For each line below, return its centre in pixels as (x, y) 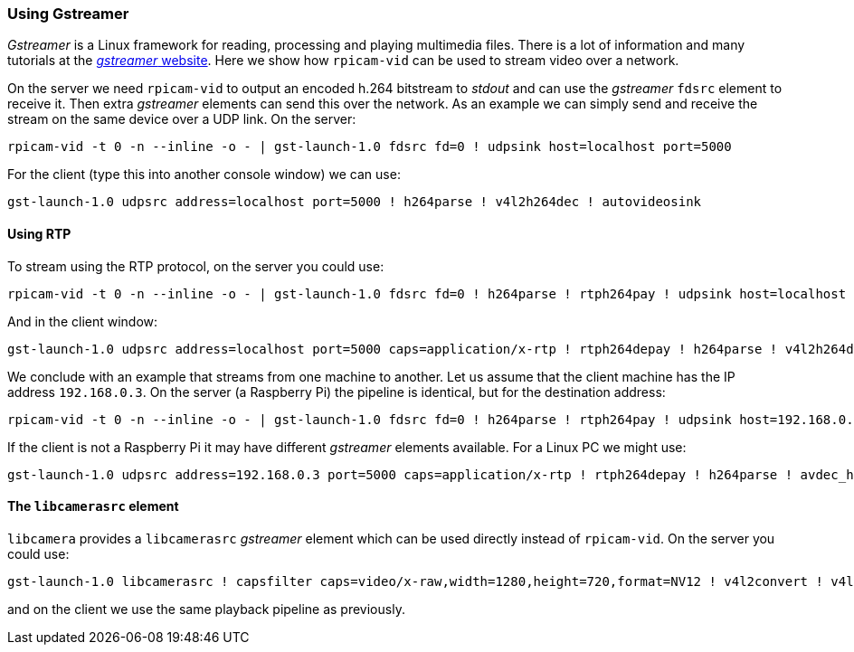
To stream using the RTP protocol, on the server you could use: (196, 266)
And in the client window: (83, 321)
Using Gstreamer (68, 14)
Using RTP (39, 233)
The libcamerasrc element (93, 506)
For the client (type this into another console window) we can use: (204, 175)
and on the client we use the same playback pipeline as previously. (206, 609)
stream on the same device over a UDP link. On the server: (182, 119)
